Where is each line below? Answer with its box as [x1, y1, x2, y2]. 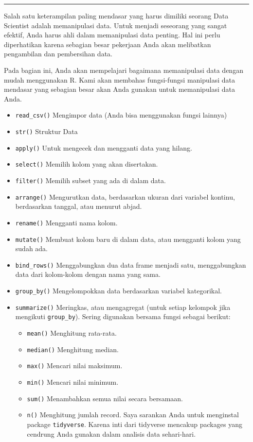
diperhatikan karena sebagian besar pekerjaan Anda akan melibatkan [4, 39, 211, 49]
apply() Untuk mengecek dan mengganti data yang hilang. [15, 142, 192, 153]
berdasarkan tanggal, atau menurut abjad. [15, 201, 142, 211]
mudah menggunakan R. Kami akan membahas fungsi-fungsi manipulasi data [4, 74, 235, 85]
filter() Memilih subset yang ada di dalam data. [15, 175, 166, 185]
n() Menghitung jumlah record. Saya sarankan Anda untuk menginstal [27, 409, 239, 420]
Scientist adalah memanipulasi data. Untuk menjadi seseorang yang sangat [4, 20, 227, 30]
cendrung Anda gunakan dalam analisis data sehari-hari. [27, 428, 196, 439]
